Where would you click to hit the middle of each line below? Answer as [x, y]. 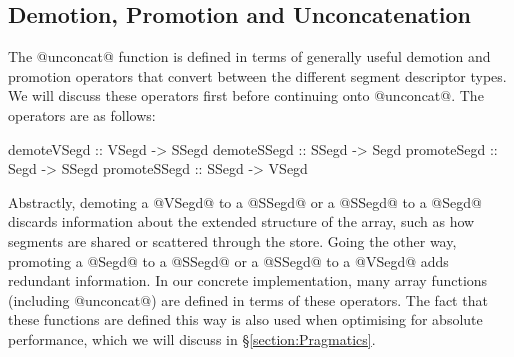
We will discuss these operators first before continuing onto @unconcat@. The [246, 95]
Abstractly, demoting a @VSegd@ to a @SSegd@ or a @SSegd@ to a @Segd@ [245, 201]
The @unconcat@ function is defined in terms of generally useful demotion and [249, 56]
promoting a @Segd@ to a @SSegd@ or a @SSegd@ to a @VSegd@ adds [228, 260]
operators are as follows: [82, 114]
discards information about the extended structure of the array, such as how [241, 221]
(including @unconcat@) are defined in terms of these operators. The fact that [248, 299]
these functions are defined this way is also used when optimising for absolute [245, 319]
